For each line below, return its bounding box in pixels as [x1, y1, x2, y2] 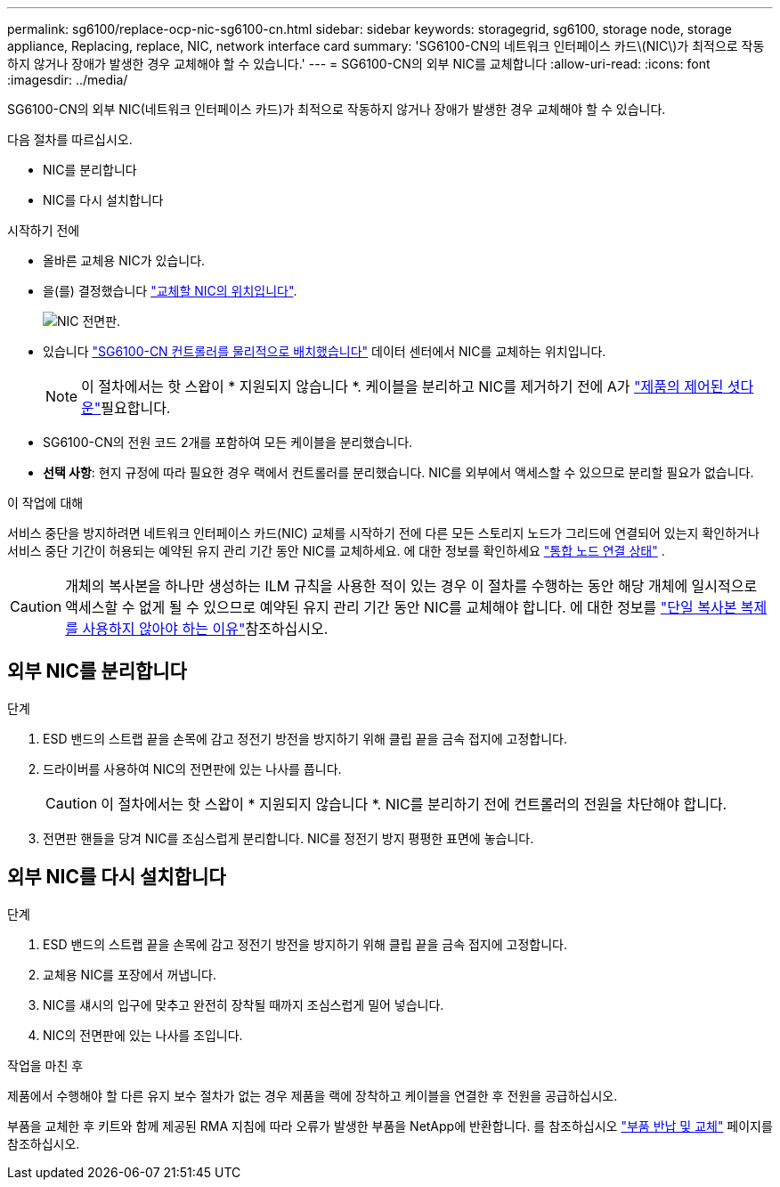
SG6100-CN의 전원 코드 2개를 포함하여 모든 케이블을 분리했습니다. [43, 435, 413, 450]
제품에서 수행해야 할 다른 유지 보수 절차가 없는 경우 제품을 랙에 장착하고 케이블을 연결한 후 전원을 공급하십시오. [7, 1087, 618, 1103]
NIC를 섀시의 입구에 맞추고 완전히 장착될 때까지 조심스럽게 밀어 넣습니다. [43, 996, 444, 1012]
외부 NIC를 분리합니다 [7, 660, 187, 683]
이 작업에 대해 [7, 495, 84, 510]
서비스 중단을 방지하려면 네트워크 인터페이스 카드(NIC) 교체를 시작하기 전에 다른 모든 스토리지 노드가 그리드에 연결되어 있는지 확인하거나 [7, 525, 760, 541]
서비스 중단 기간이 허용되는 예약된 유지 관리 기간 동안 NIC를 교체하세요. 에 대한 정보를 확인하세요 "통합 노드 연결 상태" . [7, 543, 665, 558]
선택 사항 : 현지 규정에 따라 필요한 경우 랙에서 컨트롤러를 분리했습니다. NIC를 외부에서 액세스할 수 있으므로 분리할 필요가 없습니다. [43, 465, 754, 480]
